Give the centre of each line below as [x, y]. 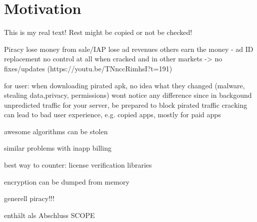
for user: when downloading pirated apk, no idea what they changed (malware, [124, 85]
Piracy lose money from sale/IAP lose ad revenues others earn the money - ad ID [129, 49]
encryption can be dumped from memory [67, 181]
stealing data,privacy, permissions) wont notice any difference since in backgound [128, 95]
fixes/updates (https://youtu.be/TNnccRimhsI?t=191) [88, 68]
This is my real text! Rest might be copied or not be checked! [98, 32]
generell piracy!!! [29, 198]
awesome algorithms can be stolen [56, 131]
